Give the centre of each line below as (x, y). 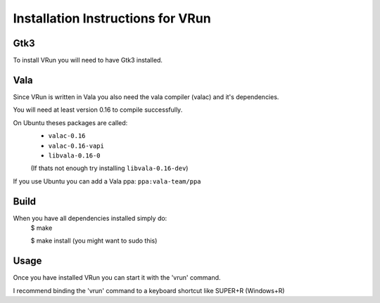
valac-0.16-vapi (76, 146)
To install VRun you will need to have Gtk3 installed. (88, 60)
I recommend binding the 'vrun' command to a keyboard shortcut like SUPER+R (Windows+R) (149, 290)
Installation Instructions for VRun (112, 18)
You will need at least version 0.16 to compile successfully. (98, 110)
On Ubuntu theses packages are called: (70, 122)
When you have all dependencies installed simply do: (90, 218)
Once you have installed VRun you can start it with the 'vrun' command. (117, 278)
